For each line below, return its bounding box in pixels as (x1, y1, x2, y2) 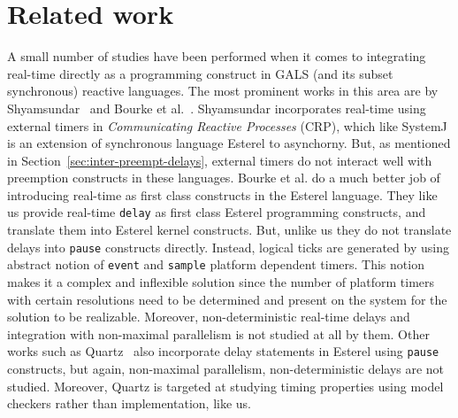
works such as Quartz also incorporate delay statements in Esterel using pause (7, 342, 439, 360)
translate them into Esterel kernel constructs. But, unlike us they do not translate (7, 221, 452, 239)
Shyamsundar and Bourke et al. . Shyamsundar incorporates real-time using (7, 98, 426, 117)
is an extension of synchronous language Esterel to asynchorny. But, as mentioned (7, 134, 451, 152)
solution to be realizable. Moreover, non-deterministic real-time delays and (7, 307, 410, 326)
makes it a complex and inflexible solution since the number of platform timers (7, 273, 435, 291)
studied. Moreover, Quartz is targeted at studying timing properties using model (7, 376, 444, 395)
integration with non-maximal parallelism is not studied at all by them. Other (7, 324, 430, 343)
